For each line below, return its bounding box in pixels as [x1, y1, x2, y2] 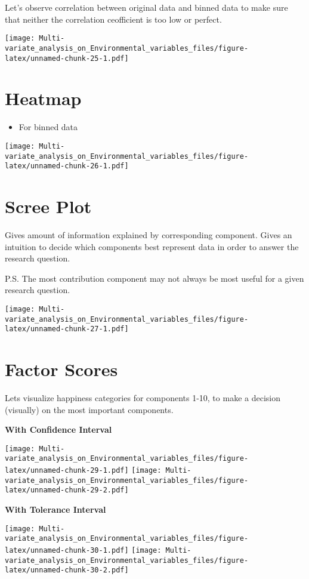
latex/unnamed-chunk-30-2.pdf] [5, 566, 129, 575]
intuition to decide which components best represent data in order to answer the [5, 240, 299, 252]
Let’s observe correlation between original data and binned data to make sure [5, 1, 288, 13]
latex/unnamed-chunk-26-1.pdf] [5, 162, 129, 171]
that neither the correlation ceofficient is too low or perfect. [5, 13, 222, 25]
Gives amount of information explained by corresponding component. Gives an [5, 228, 292, 241]
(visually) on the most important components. [5, 403, 174, 415]
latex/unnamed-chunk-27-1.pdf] [5, 325, 129, 334]
